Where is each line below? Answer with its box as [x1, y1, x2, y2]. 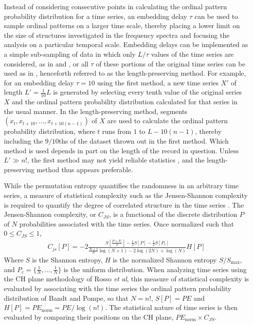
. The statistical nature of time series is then [105, 302, 238, 312]
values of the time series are [151, 49, 234, 59]
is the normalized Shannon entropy [112, 254, 217, 264]
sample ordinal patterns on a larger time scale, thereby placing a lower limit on [4, 20, 240, 31]
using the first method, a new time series [97, 77, 219, 87]
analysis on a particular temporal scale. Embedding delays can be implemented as [4, 39, 248, 49]
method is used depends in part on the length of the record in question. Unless [4, 145, 239, 155]
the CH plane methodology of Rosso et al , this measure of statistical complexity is [4, 274, 249, 284]
